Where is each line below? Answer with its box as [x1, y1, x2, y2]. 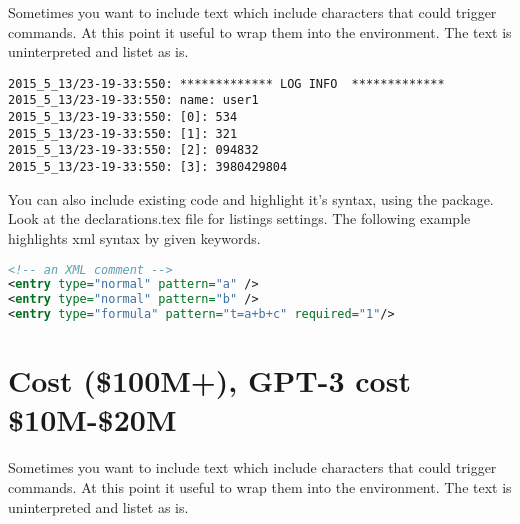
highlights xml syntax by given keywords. [8, 227, 261, 248]
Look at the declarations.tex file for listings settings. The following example [8, 208, 471, 229]
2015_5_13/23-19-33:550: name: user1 [8, 93, 259, 108]
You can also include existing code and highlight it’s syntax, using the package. [8, 188, 494, 209]
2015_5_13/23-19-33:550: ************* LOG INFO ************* [8, 76, 445, 91]
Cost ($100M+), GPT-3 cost [8, 360, 411, 401]
